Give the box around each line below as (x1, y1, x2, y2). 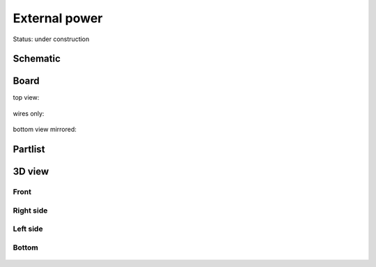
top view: (13, 93, 40, 102)
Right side (13, 206, 48, 215)
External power (13, 10, 103, 26)
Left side (13, 224, 43, 234)
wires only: (13, 109, 45, 118)
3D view (13, 166, 49, 178)
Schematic (13, 53, 61, 65)
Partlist (13, 144, 45, 155)
